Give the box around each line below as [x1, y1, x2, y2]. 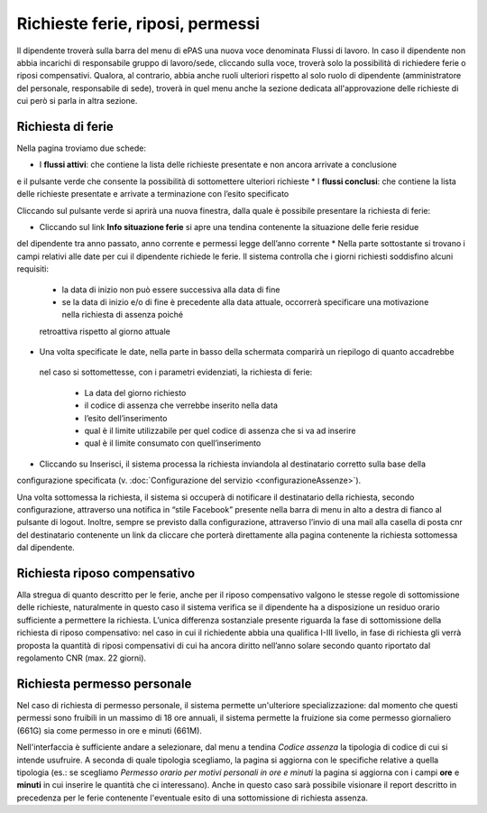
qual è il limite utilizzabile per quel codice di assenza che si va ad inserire [84, 425, 356, 437]
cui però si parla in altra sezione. [16, 96, 138, 106]
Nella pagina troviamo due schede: [16, 143, 146, 153]
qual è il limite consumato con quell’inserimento [84, 438, 262, 448]
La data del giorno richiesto [84, 387, 187, 398]
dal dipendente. [16, 542, 76, 553]
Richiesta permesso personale [16, 676, 192, 691]
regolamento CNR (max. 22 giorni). [16, 652, 147, 663]
